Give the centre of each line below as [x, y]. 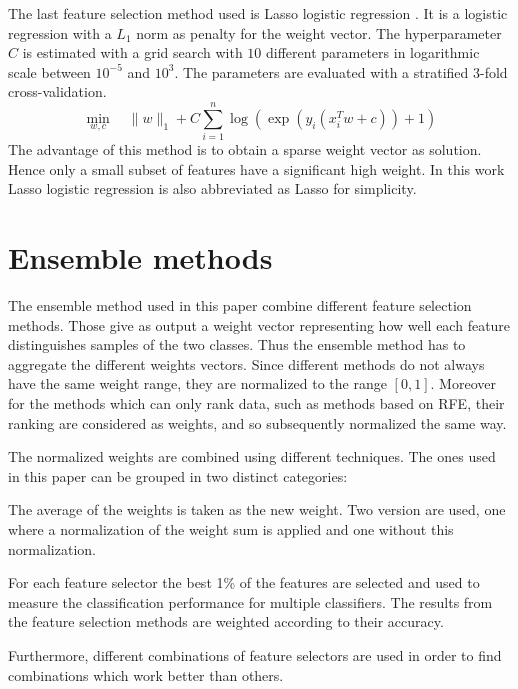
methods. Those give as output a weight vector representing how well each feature [259, 324]
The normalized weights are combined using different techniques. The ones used [252, 456]
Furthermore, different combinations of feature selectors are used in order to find [255, 654]
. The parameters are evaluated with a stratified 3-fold [341, 71]
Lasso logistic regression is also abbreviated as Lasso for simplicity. [212, 188]
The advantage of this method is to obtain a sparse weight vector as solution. [245, 149]
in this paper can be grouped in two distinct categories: [178, 475]
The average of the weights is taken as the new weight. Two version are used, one [257, 509]
